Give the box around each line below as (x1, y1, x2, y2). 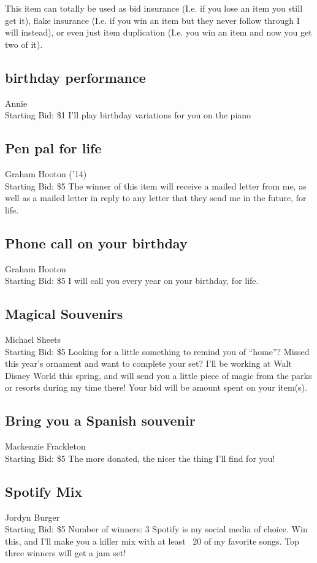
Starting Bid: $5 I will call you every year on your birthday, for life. (5, 274, 259, 287)
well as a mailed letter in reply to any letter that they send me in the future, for (5, 191, 307, 204)
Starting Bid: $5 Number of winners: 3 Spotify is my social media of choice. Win (5, 523, 308, 535)
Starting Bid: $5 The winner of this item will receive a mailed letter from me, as (5, 179, 307, 192)
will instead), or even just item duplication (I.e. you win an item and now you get (5, 26, 312, 39)
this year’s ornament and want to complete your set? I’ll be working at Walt (5, 357, 292, 370)
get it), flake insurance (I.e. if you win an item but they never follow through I (5, 13, 300, 26)
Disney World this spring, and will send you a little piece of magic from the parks (5, 369, 312, 381)
